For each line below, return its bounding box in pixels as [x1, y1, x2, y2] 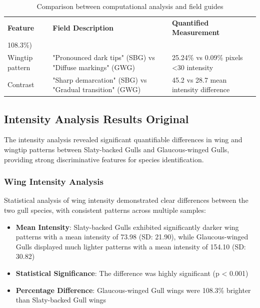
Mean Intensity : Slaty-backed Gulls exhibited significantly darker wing [15, 221, 239, 232]
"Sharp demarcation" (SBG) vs [52, 74, 147, 85]
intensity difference [171, 84, 230, 95]
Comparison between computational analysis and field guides [36, 1, 223, 11]
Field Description [52, 22, 114, 33]
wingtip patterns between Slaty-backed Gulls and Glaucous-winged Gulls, [4, 144, 229, 155]
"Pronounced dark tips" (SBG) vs [52, 52, 155, 63]
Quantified [171, 17, 209, 28]
